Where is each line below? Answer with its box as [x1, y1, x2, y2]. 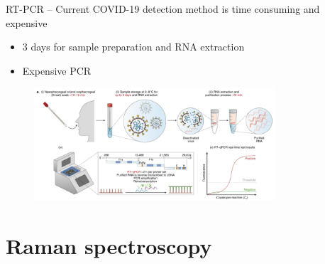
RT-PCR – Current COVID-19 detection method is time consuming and [6, 1, 320, 16]
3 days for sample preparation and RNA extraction [22, 39, 245, 54]
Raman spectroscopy [6, 231, 212, 260]
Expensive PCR [22, 63, 92, 78]
